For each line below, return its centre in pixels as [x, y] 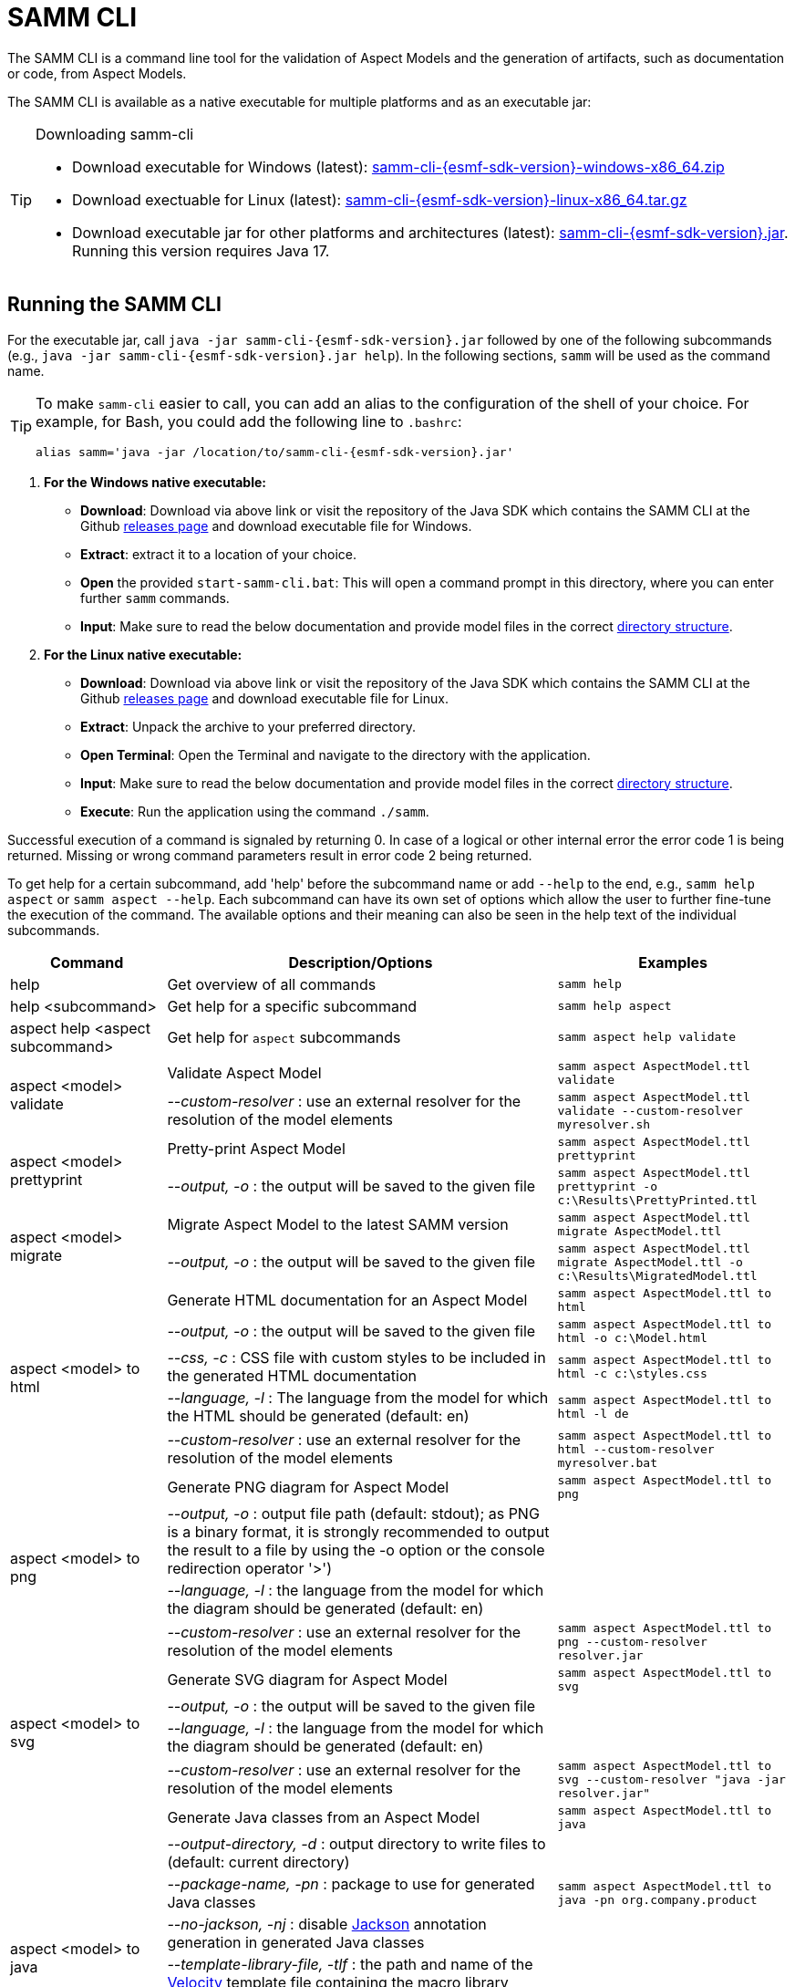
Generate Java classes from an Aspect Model [324, 1817]
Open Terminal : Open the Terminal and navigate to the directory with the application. [336, 754]
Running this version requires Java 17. [201, 250]
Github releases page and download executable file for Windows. [276, 525]
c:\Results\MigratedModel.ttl [657, 1275]
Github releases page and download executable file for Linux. [264, 698]
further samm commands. [155, 598]
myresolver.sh [604, 1124]
